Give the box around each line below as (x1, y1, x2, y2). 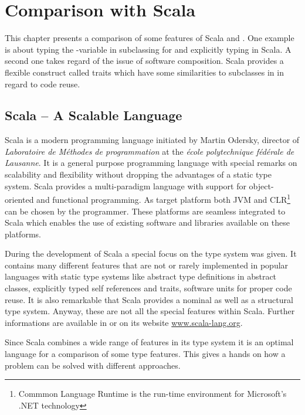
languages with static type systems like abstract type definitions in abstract (5, 270, 277, 283)
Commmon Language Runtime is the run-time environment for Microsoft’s (18, 387, 287, 400)
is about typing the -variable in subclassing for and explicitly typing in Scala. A (5, 43, 292, 55)
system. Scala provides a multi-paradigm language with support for (5, 179, 246, 192)
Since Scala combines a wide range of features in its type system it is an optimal (5, 336, 294, 348)
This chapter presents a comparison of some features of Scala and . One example (5, 32, 294, 44)
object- (249, 179, 274, 192)
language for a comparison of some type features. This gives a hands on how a (5, 348, 286, 360)
